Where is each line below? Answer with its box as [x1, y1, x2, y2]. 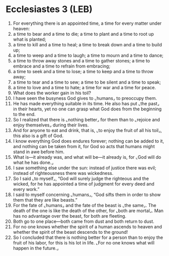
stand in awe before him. [13, 149, 65, 155]
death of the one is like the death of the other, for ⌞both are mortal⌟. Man [13, 208, 164, 214]
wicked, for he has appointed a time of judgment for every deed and [13, 180, 155, 187]
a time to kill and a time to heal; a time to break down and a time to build [13, 41, 162, 47]
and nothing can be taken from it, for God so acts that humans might [13, 143, 155, 149]
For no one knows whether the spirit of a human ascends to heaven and [13, 223, 162, 230]
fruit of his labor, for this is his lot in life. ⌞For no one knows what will [13, 239, 155, 245]
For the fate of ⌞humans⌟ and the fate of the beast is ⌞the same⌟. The [13, 202, 156, 208]
